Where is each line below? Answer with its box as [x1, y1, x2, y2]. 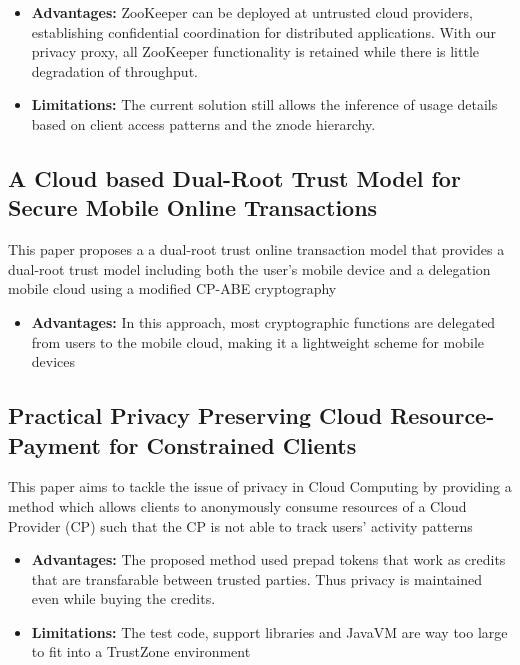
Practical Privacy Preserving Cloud [8, 400, 383, 431]
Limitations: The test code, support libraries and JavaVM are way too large [31, 621, 508, 642]
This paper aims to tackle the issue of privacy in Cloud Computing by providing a [8, 476, 512, 497]
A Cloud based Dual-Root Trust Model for [8, 162, 461, 193]
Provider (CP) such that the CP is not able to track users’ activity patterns [8, 515, 473, 536]
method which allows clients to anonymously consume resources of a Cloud [8, 495, 467, 516]
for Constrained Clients [109, 429, 357, 460]
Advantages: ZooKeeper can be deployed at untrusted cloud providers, [31, 2, 473, 22]
